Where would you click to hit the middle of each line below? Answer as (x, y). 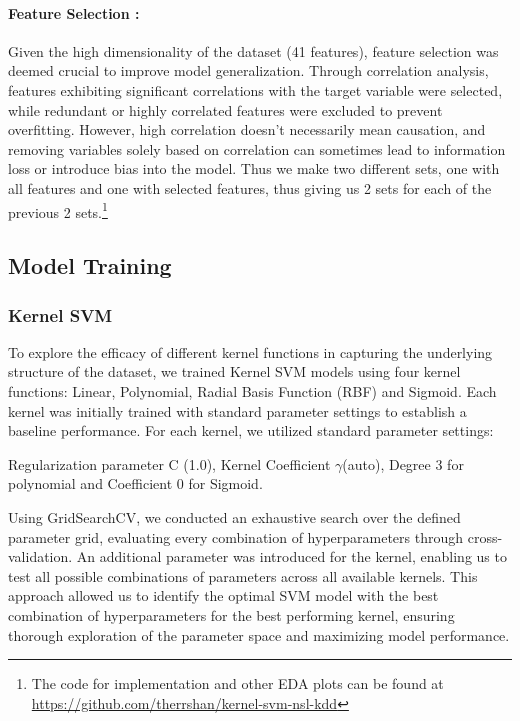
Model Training (90, 265)
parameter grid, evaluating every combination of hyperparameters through (236, 536)
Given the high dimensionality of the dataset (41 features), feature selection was (253, 50)
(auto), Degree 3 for (403, 463)
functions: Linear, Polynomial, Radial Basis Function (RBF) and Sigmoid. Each (252, 390)
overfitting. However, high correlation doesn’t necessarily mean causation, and (247, 129)
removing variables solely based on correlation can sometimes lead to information (257, 148)
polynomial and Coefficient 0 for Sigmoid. (135, 483)
